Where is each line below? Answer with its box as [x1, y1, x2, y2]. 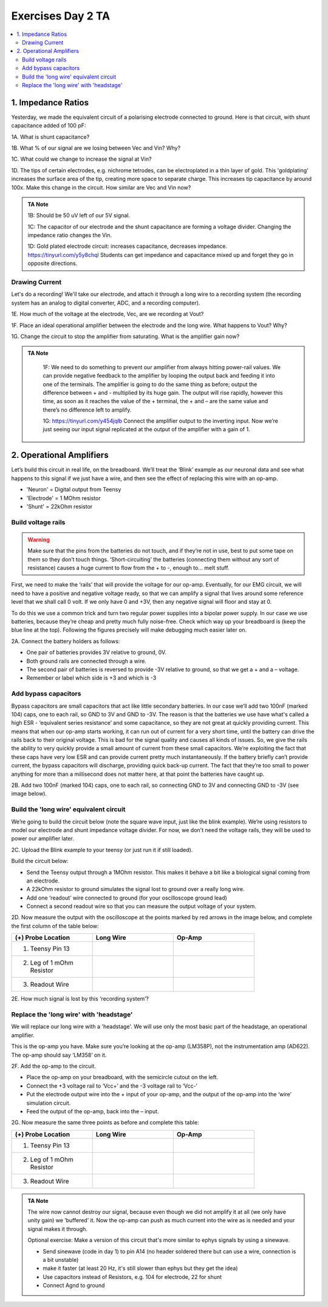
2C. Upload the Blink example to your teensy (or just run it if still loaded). [11, 846, 193, 853]
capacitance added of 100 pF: [11, 122, 86, 129]
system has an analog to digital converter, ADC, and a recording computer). [11, 299, 200, 306]
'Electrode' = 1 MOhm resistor [26, 494, 101, 502]
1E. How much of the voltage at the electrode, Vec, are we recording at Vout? [11, 311, 204, 318]
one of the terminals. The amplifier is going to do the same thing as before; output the [43, 381, 258, 388]
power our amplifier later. [11, 835, 74, 842]
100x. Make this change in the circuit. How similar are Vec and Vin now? [11, 183, 191, 191]
